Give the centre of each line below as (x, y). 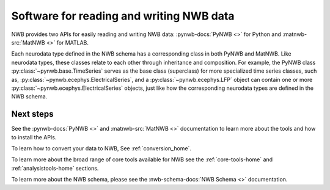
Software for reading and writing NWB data (123, 16)
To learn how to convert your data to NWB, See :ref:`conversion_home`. (101, 148)
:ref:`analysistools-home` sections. (55, 168)
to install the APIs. (34, 137)
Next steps (32, 114)
